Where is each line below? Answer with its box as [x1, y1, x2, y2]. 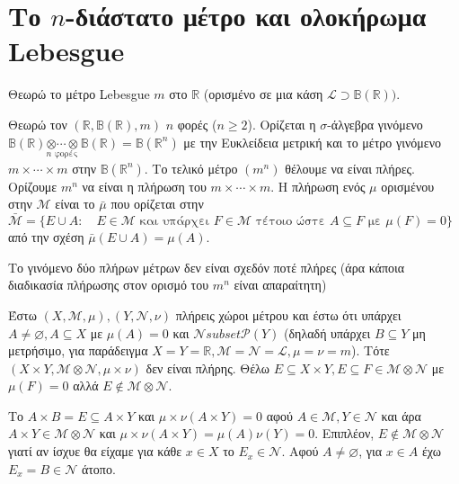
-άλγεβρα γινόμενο [327, 114, 423, 133]
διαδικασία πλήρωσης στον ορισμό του [8, 275, 209, 294]
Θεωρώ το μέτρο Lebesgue [8, 85, 150, 103]
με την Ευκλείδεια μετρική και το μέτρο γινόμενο [183, 132, 441, 151]
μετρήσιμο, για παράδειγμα [8, 341, 148, 360]
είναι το [55, 194, 95, 213]
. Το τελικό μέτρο [144, 158, 238, 177]
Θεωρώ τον [8, 114, 67, 133]
